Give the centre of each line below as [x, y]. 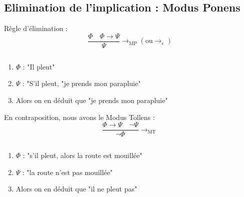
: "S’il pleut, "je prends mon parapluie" [82, 83]
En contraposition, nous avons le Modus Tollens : [79, 117]
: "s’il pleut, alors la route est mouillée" [82, 155]
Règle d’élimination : [36, 28]
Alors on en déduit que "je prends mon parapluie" [92, 100]
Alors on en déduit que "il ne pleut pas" [76, 189]
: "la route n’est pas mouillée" [68, 172]
